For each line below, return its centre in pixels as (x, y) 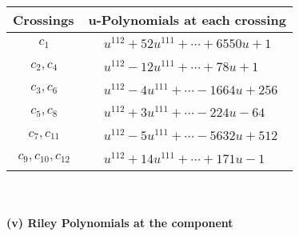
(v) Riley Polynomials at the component (120, 223)
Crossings (44, 20)
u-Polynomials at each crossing (187, 20)
